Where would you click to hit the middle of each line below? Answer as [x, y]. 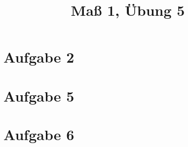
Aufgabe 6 [39, 134]
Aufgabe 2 [39, 57]
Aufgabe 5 [39, 95]
